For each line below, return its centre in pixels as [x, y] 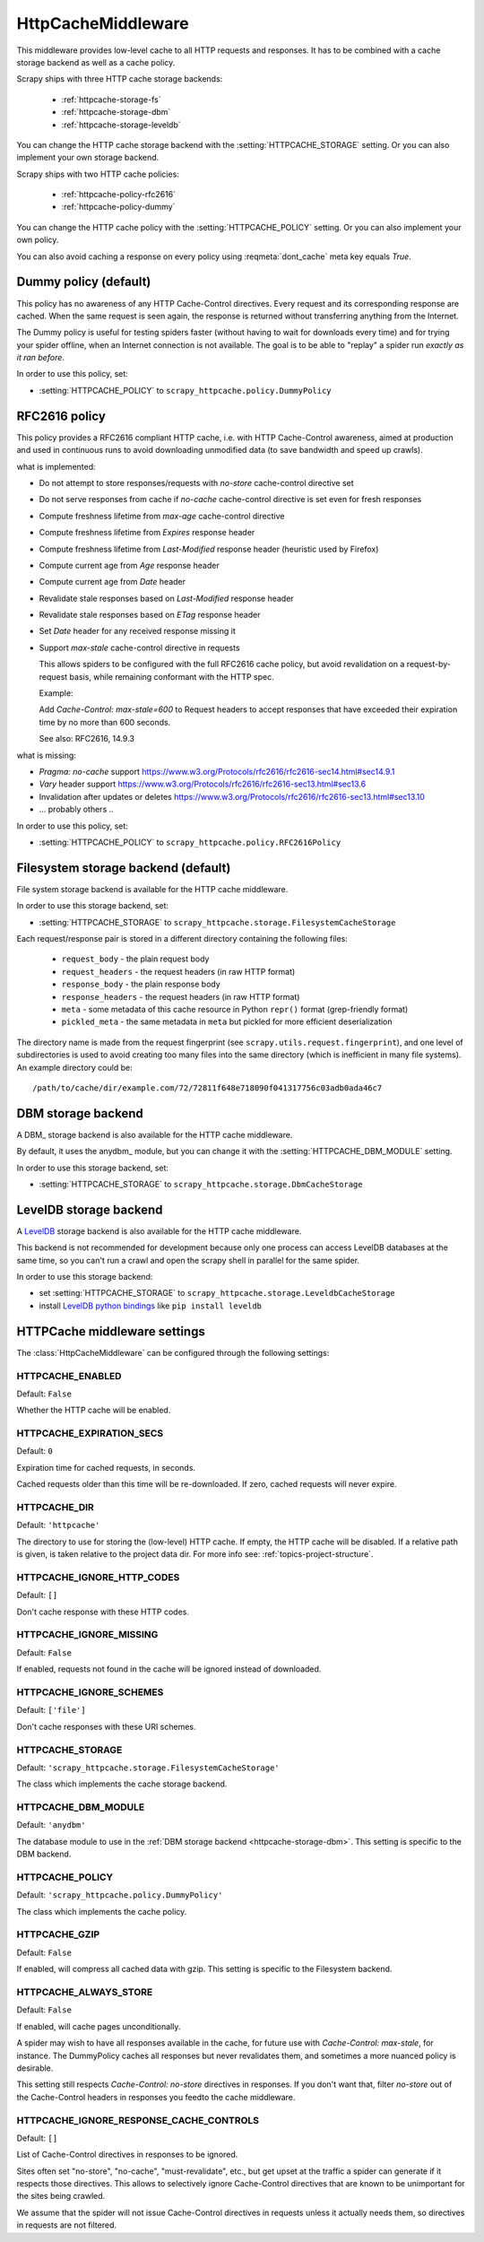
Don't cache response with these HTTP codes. [103, 1612]
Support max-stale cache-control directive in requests [140, 647]
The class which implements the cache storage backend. [122, 1784]
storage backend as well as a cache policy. [96, 62]
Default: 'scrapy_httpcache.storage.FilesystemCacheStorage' [148, 1768]
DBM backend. [44, 1854]
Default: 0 [35, 1451]
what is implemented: [56, 466]
